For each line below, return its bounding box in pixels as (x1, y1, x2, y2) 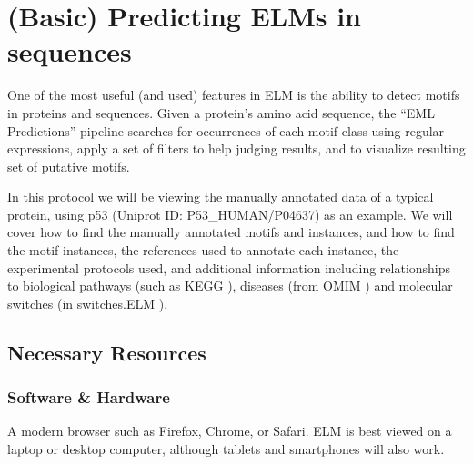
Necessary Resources (7, 338, 206, 366)
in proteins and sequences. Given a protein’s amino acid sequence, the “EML (7, 103, 435, 122)
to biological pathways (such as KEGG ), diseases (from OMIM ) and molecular (7, 276, 453, 295)
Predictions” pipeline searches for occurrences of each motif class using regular (7, 121, 445, 140)
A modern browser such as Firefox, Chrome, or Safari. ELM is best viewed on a (7, 421, 452, 440)
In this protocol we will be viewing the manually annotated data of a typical (7, 187, 434, 206)
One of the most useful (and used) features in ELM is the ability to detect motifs (7, 85, 460, 104)
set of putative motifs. (7, 156, 130, 175)
